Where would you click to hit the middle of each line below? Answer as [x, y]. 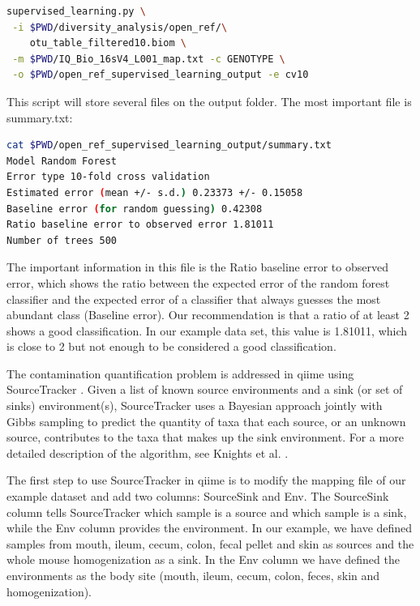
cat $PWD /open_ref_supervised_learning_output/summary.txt [169, 145]
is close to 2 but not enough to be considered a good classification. [171, 346]
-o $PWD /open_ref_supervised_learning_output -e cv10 [161, 75]
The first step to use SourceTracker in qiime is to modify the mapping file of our [206, 480]
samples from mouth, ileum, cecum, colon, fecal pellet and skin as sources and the [210, 543]
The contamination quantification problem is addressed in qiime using [180, 373]
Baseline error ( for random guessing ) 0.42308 [135, 209]
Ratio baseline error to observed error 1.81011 [140, 225]
